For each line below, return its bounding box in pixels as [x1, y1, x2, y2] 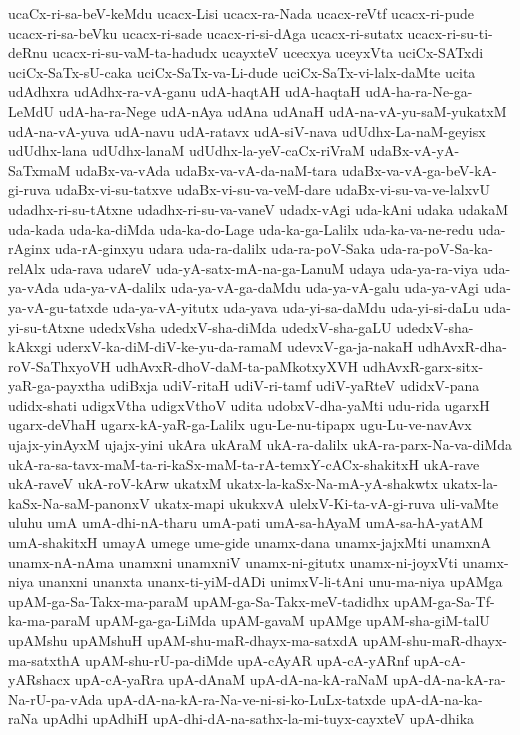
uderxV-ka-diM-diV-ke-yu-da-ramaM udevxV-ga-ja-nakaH [56, 336, 413, 357]
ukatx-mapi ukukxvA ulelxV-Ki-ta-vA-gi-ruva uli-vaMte [154, 492, 499, 513]
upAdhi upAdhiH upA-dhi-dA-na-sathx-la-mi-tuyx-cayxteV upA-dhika [42, 708, 475, 729]
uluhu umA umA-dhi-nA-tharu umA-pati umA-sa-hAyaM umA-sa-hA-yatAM [8, 512, 484, 533]
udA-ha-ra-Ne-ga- [365, 81, 473, 102]
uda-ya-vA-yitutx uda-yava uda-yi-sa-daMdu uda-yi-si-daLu [112, 296, 479, 317]
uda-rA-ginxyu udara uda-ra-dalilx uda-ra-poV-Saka [54, 238, 376, 259]
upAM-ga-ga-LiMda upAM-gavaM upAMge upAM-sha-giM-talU [95, 610, 490, 631]
